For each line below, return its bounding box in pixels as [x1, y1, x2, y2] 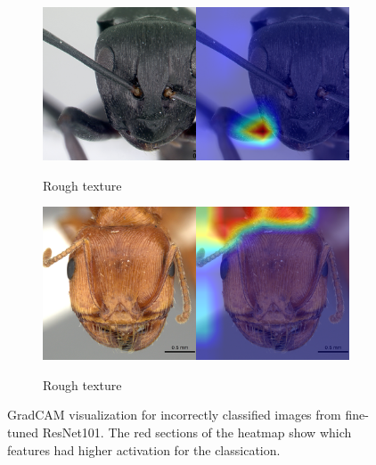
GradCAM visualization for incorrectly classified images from [7, 405, 341, 424]
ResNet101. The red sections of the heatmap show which [42, 422, 352, 441]
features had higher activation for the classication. [7, 440, 281, 459]
